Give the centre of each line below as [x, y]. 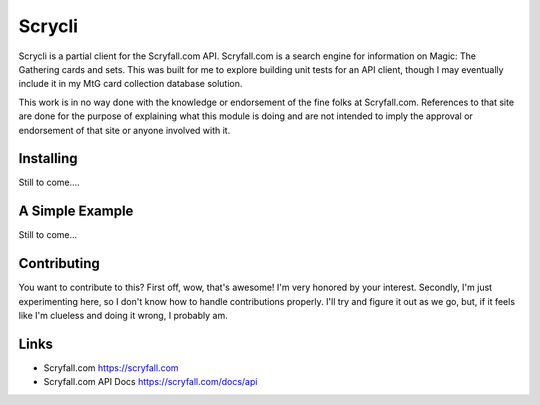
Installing [48, 158]
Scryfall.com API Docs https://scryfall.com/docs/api [150, 382]
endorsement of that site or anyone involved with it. [124, 130]
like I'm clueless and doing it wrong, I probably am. [123, 315]
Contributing [59, 263]
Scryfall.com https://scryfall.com [111, 367]
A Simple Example [76, 211]
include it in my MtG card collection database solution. [130, 84]
